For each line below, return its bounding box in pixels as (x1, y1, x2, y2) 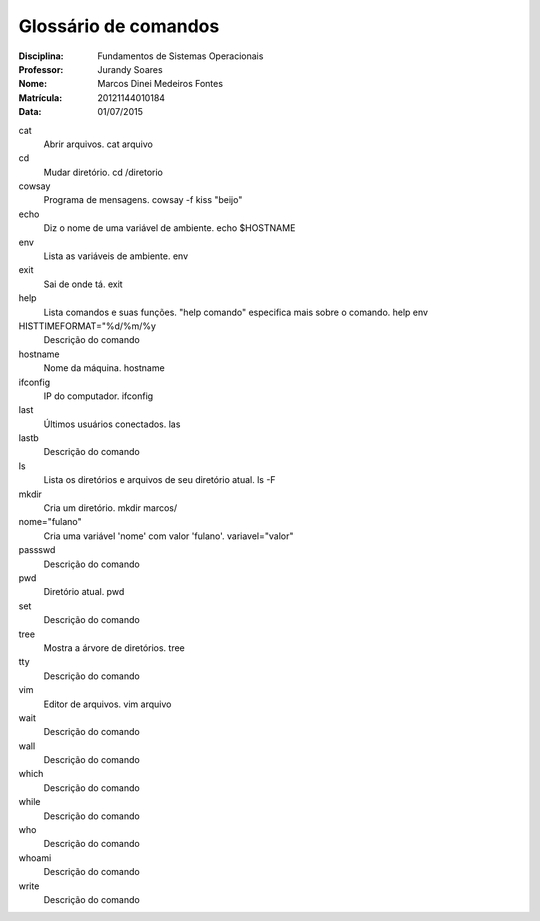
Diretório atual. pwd (43, 586, 125, 598)
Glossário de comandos (18, 15, 220, 37)
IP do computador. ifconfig (43, 390, 154, 402)
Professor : (18, 63, 64, 75)
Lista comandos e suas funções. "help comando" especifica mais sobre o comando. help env (43, 306, 429, 318)
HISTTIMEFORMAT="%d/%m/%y (18, 320, 157, 332)
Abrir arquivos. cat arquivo (43, 138, 154, 150)
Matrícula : (18, 91, 63, 104)
